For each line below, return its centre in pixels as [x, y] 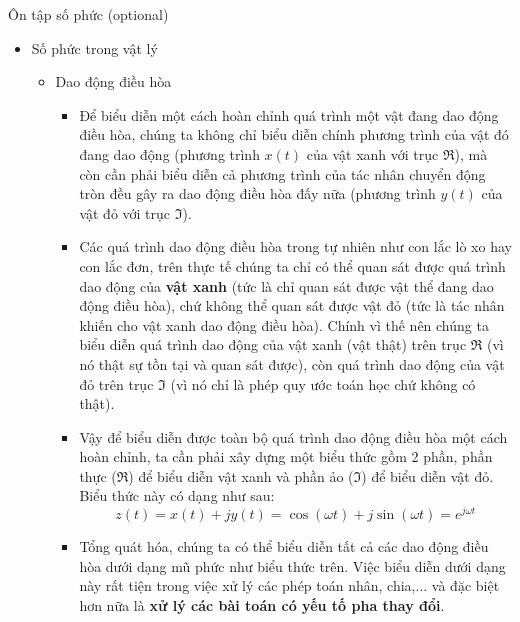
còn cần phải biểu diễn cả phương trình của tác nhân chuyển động [282, 173]
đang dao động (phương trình [169, 153]
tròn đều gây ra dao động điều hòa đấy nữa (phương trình [257, 193]
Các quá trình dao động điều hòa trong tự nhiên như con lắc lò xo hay [295, 246]
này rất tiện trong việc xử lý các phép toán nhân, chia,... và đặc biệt [289, 585]
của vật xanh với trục [372, 153]
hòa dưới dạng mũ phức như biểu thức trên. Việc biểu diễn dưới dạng [292, 565]
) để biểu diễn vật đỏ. [427, 475]
